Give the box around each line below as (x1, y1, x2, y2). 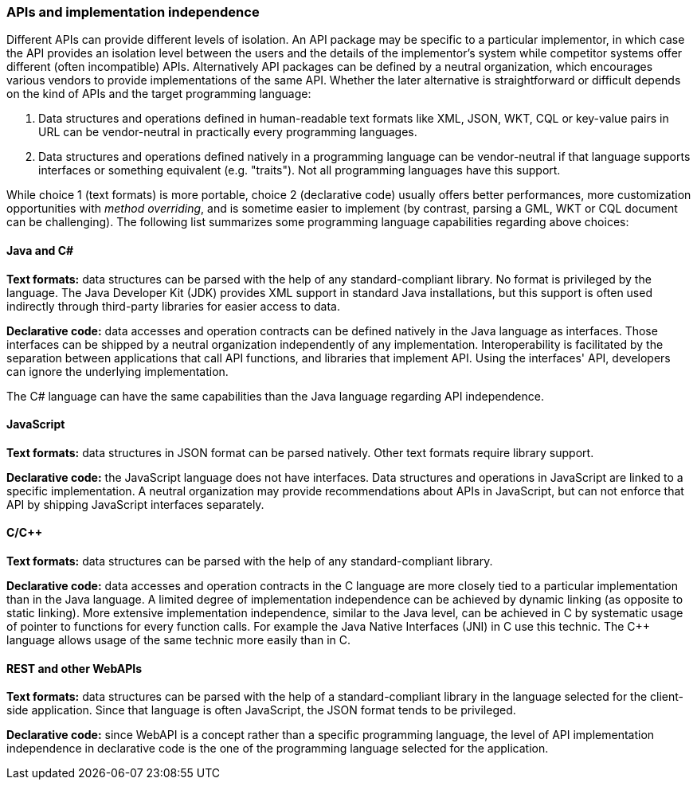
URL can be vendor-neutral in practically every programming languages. (38, 125, 417, 139)
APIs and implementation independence (6, 4, 260, 20)
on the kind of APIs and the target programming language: (6, 87, 311, 101)
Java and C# (6, 243, 74, 257)
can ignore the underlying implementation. (6, 364, 229, 378)
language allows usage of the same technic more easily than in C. (6, 633, 351, 647)
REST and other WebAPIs (6, 661, 143, 675)
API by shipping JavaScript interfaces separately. (6, 497, 264, 511)
